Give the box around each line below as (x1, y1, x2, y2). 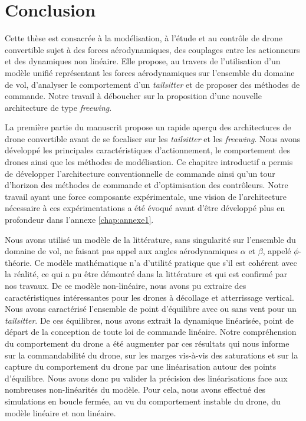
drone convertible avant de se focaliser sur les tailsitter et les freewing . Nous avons (5, 132, 301, 144)
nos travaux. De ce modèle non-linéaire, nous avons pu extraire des (5, 279, 246, 291)
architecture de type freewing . (5, 101, 112, 113)
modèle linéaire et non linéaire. (5, 406, 116, 419)
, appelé (262, 245, 291, 257)
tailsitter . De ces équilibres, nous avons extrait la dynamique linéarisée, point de (5, 314, 294, 326)
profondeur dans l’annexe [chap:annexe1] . (5, 213, 154, 226)
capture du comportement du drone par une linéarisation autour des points (5, 360, 277, 373)
